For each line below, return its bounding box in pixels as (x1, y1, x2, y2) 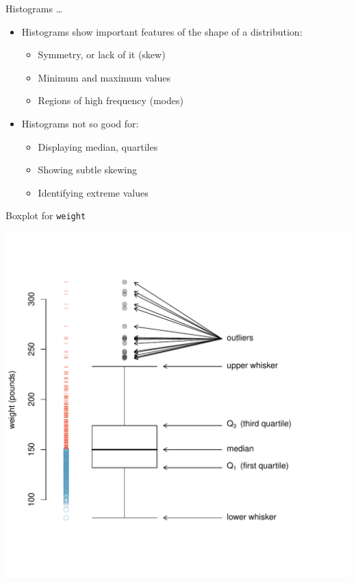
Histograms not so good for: (21, 116, 139, 130)
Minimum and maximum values (38, 70, 170, 84)
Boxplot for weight (5, 208, 86, 223)
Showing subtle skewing (38, 162, 138, 177)
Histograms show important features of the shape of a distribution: (21, 24, 303, 38)
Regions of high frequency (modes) (38, 93, 183, 108)
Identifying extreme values (38, 185, 149, 199)
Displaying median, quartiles (38, 139, 158, 153)
